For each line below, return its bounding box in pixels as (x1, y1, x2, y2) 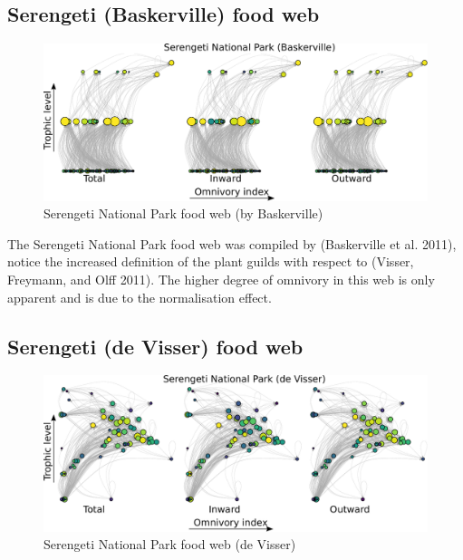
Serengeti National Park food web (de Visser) (43, 535, 296, 554)
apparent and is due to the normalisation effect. (7, 287, 272, 306)
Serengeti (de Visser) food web (7, 332, 304, 360)
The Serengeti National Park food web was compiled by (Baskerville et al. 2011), (7, 234, 457, 253)
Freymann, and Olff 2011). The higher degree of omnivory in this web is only (7, 270, 435, 289)
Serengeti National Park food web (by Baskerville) (43, 204, 323, 223)
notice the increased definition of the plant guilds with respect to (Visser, (7, 252, 414, 271)
